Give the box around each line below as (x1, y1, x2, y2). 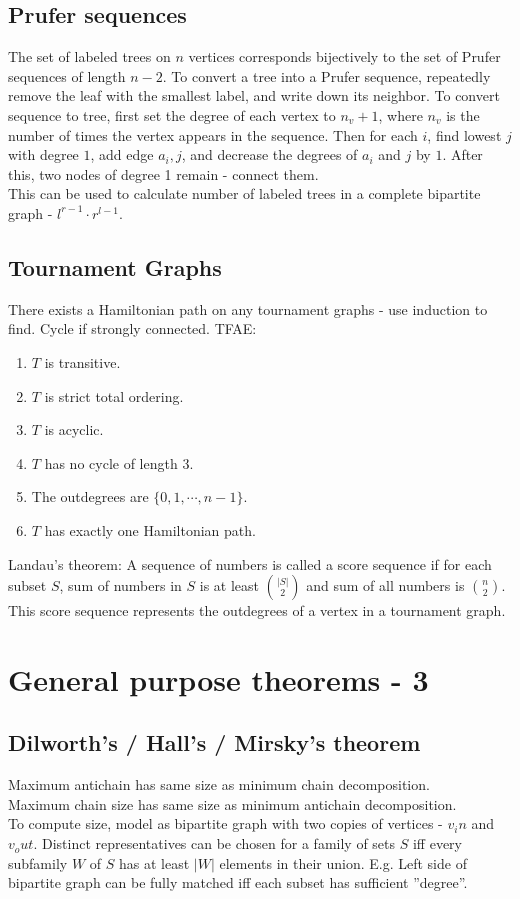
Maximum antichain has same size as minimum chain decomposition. (8, 774, 430, 795)
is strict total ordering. (44, 385, 184, 406)
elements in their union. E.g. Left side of (219, 852, 467, 873)
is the (446, 104, 480, 125)
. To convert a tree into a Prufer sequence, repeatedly (162, 65, 491, 86)
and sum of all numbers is (306, 575, 465, 596)
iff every (412, 833, 462, 854)
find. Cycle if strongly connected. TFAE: (8, 318, 257, 339)
